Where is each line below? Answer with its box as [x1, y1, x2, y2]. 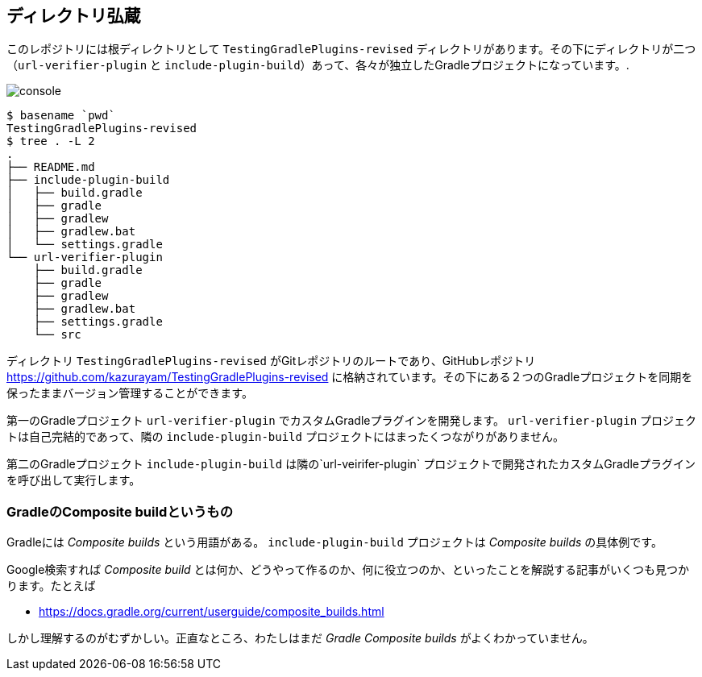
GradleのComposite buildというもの [6, 503, 233, 520]
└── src [33, 328, 81, 342]
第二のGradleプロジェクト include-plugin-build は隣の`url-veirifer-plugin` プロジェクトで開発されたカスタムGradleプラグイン [6, 457, 696, 471]
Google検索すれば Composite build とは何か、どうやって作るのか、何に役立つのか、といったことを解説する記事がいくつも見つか [6, 563, 690, 577]
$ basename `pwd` [6, 109, 115, 123]
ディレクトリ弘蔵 [6, 6, 141, 26]
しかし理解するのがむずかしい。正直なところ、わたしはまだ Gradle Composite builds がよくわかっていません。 [6, 631, 594, 646]
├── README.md [6, 160, 95, 174]
